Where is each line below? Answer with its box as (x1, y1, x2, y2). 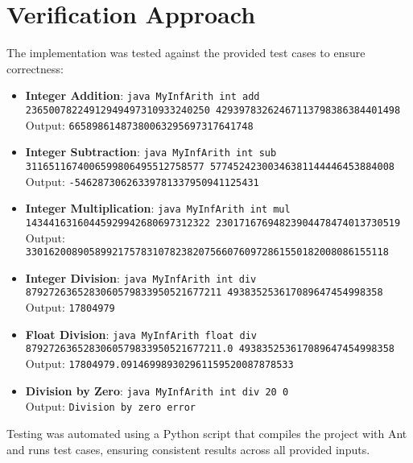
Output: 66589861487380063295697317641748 (25, 116, 254, 133)
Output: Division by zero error (25, 398, 196, 415)
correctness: (6, 60, 64, 76)
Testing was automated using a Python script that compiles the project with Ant (6, 425, 407, 442)
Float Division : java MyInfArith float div (25, 325, 258, 342)
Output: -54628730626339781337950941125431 (25, 172, 259, 189)
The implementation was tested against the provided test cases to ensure (6, 44, 366, 61)
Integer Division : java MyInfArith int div (25, 269, 257, 286)
